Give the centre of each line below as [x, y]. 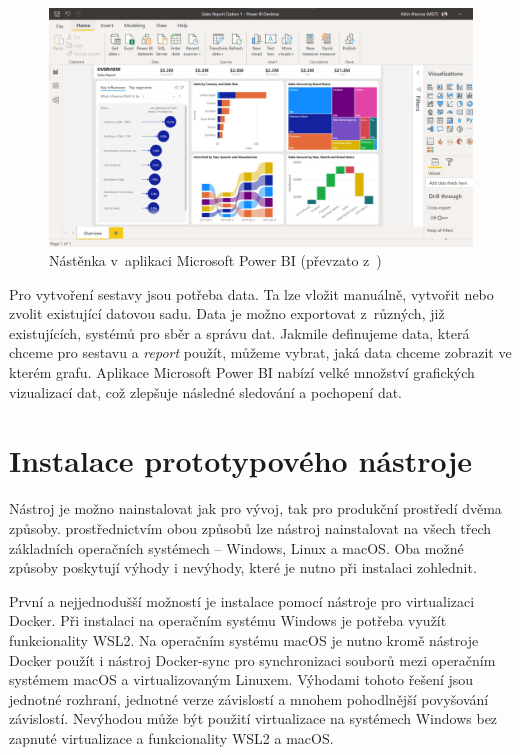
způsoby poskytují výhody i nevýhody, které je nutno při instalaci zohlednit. [243, 567]
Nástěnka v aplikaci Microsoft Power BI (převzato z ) [215, 260]
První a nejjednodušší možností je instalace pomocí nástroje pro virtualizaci [242, 600]
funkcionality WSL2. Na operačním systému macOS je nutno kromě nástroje [244, 639]
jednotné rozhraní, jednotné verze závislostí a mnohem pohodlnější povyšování [249, 698]
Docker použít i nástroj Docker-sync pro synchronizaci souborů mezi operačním [252, 659]
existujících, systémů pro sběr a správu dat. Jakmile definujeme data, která [239, 332]
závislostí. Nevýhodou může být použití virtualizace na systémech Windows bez [253, 718]
